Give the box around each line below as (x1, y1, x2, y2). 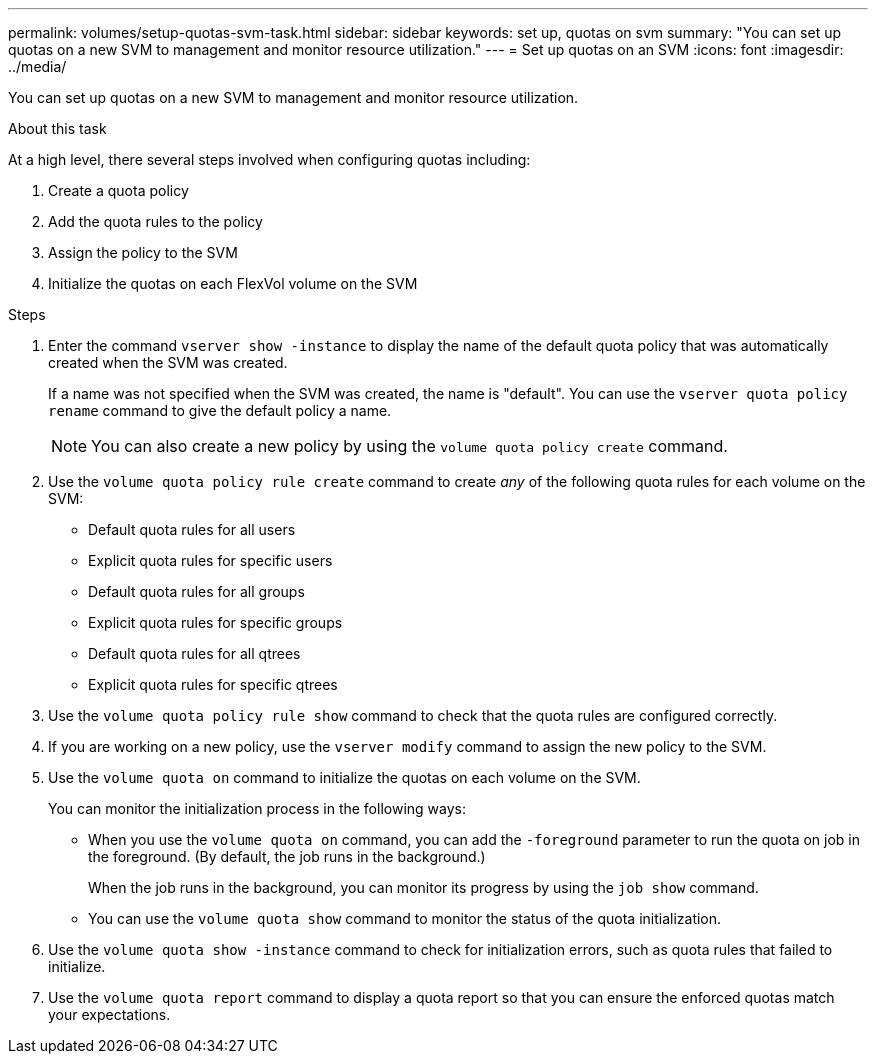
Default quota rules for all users (88, 521, 296, 538)
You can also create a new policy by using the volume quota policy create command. (91, 436, 728, 456)
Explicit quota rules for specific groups (88, 614, 343, 631)
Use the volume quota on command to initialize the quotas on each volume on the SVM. (48, 769, 641, 786)
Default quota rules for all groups (88, 583, 305, 600)
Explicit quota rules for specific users (88, 552, 333, 569)
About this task (8, 120, 107, 137)
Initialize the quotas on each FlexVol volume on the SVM (48, 275, 418, 292)
